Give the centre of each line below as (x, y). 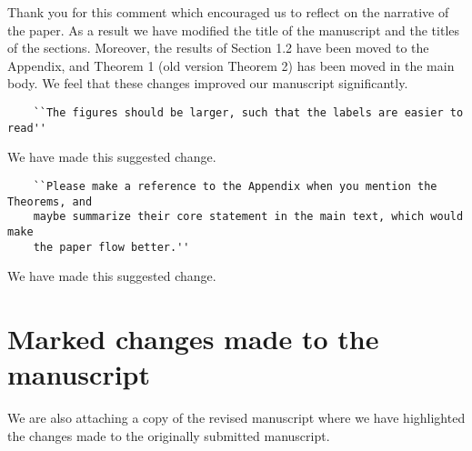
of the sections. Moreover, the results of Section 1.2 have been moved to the (218, 48)
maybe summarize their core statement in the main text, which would (248, 217)
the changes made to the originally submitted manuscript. (169, 435)
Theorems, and (50, 201)
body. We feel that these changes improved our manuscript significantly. (208, 83)
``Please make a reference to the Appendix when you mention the (235, 186)
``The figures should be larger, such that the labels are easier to (248, 112)
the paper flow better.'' (111, 247)
